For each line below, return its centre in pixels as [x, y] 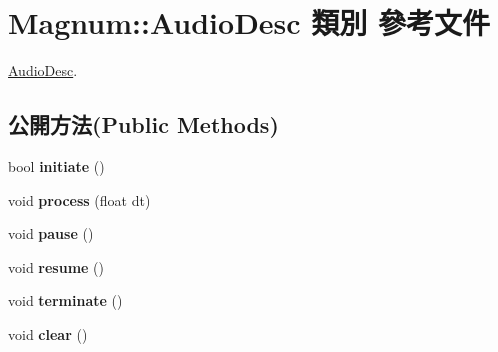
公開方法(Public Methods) [143, 124]
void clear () [48, 333]
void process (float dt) [79, 199]
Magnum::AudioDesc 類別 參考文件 [249, 22]
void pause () [51, 233]
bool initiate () [56, 165]
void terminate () [65, 300]
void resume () [56, 266]
